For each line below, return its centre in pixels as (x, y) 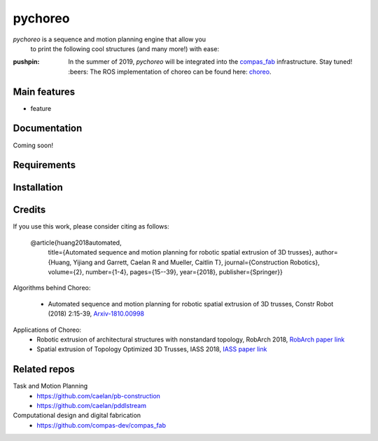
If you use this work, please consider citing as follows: (91, 226)
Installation (38, 188)
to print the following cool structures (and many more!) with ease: (125, 48)
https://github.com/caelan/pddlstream (92, 406)
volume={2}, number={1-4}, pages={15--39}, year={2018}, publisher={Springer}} (165, 272)
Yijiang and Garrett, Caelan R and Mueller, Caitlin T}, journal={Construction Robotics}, (196, 262)
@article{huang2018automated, (76, 243)
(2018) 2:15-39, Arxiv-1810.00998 (96, 314)
